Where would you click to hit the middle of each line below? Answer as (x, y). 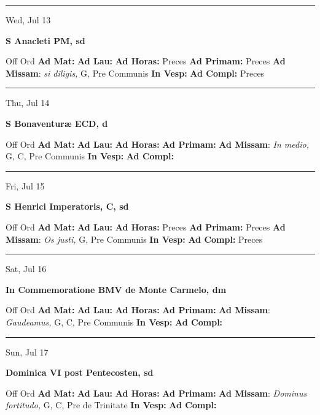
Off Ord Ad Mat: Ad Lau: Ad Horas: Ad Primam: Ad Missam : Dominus (156, 393)
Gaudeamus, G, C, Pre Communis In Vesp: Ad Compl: (114, 322)
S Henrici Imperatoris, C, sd (67, 206)
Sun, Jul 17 (27, 352)
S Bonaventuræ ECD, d (57, 123)
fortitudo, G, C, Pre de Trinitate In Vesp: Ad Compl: (111, 405)
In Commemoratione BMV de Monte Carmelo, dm (116, 289)
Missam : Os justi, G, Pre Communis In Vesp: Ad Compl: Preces (134, 239)
